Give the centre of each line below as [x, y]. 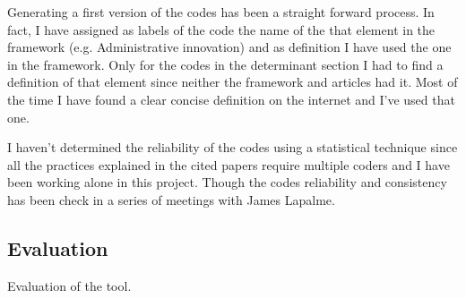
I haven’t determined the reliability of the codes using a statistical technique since [233, 147]
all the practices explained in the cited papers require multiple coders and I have [229, 164]
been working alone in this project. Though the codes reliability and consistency [227, 182]
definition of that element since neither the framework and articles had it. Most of [233, 82]
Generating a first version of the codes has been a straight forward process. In [221, 12]
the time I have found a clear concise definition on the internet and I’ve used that [231, 99]
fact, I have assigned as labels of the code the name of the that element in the [221, 29]
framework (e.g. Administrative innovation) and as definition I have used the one [229, 47]
